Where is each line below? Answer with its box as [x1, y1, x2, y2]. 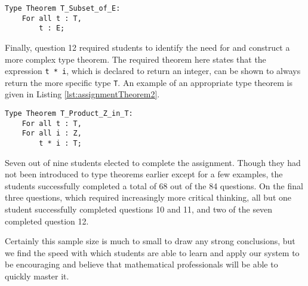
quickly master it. [5, 270, 69, 282]
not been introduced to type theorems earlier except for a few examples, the [5, 168, 283, 180]
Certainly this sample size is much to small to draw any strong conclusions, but [5, 235, 295, 247]
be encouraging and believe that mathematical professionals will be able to [5, 258, 278, 270]
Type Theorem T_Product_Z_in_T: [5, 109, 133, 118]
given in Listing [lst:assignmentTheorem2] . [5, 88, 160, 100]
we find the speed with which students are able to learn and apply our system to [5, 246, 300, 259]
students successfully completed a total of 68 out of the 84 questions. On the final [5, 179, 303, 192]
